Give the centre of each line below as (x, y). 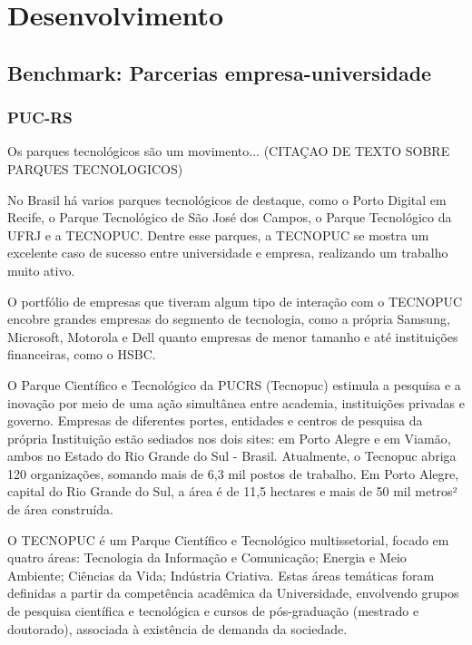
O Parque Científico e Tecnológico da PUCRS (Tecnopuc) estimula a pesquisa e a (234, 384)
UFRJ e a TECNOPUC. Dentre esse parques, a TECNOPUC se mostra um (218, 235)
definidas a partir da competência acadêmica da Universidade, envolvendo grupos (233, 593)
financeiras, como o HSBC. (82, 354)
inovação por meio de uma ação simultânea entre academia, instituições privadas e (236, 402)
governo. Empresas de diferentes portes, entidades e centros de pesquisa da (215, 420)
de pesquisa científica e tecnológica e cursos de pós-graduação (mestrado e (213, 611)
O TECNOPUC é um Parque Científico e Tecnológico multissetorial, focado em (228, 539)
